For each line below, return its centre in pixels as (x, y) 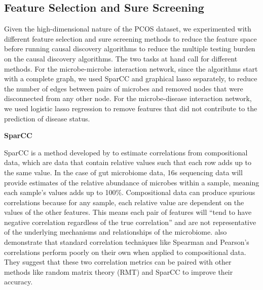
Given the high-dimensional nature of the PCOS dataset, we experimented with (128, 29)
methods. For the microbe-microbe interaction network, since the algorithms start (131, 68)
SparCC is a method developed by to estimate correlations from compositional (126, 152)
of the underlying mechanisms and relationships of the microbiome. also (116, 232)
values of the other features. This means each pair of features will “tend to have (128, 212)
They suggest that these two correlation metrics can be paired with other (118, 262)
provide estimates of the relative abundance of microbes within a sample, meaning (132, 182)
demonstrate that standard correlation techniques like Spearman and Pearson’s (127, 242)
